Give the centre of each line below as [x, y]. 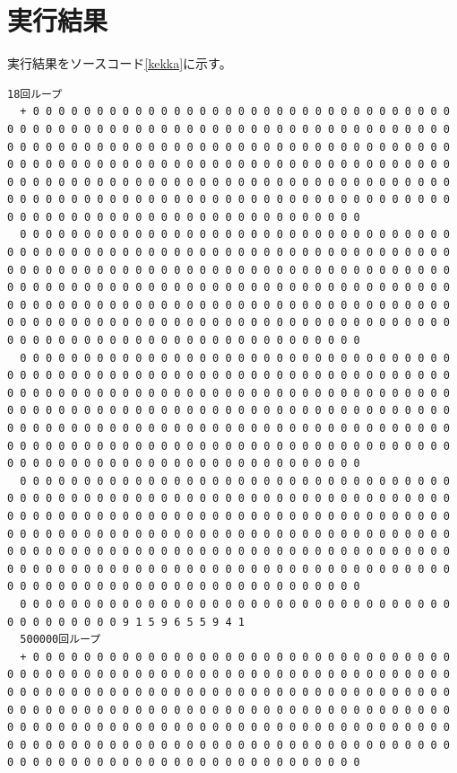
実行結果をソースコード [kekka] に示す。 [120, 63]
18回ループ [35, 94]
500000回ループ [60, 640]
